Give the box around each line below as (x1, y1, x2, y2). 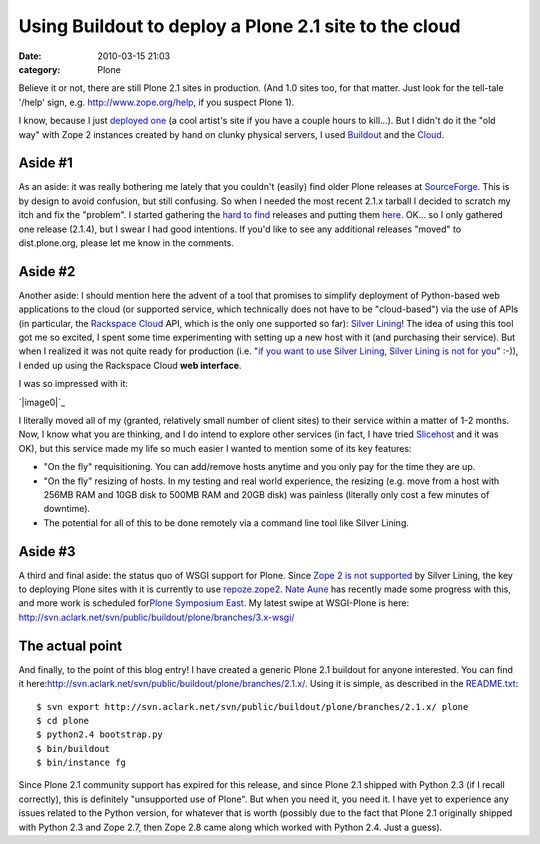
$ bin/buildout (36, 743, 111, 754)
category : (18, 63, 61, 75)
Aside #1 (18, 155, 74, 172)
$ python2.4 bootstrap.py (36, 729, 164, 740)
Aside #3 (18, 543, 76, 560)
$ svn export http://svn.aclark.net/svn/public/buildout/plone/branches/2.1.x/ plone (36, 701, 469, 712)
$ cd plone (36, 715, 90, 726)
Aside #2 (18, 263, 76, 280)
